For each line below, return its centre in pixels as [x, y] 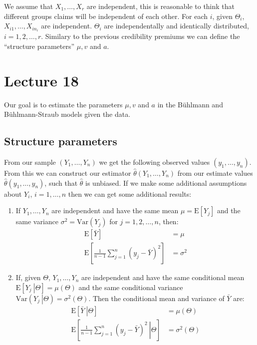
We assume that [29, 6]
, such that [61, 182]
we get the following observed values [154, 162]
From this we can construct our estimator [68, 172]
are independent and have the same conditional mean [163, 277]
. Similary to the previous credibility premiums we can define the [140, 36]
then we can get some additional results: [130, 193]
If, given [28, 277]
